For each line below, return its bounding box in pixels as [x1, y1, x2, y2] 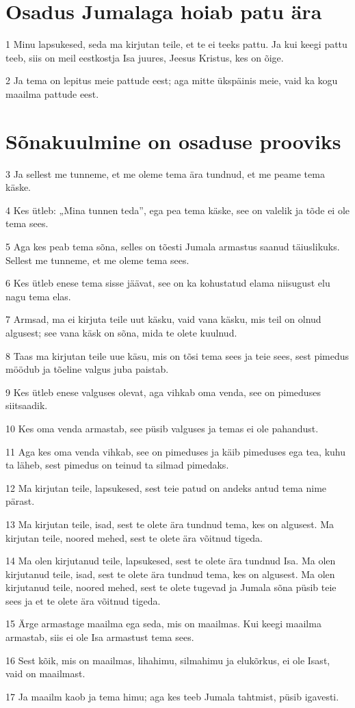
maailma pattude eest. [5, 86, 99, 101]
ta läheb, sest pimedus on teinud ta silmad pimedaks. [5, 458, 229, 472]
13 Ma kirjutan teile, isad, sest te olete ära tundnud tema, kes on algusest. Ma [5, 516, 334, 531]
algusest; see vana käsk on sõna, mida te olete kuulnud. [5, 325, 237, 339]
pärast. [5, 494, 35, 508]
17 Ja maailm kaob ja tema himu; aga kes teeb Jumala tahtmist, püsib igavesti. [5, 689, 339, 703]
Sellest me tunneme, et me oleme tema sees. [5, 252, 189, 267]
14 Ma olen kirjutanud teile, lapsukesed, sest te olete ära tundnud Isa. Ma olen [5, 553, 336, 568]
